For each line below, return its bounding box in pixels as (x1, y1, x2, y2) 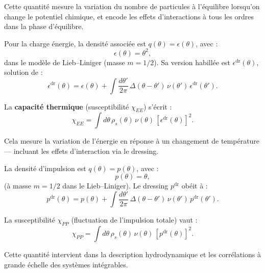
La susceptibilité (4, 214, 55, 225)
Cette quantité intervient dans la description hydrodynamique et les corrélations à (4, 249, 261, 259)
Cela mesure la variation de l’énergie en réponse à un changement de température (4, 135, 260, 146)
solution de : (4, 67, 43, 77)
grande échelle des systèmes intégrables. (4, 259, 128, 269)
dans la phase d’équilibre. (4, 21, 84, 32)
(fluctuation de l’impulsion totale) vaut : (71, 214, 198, 225)
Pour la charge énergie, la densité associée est (4, 38, 146, 48)
